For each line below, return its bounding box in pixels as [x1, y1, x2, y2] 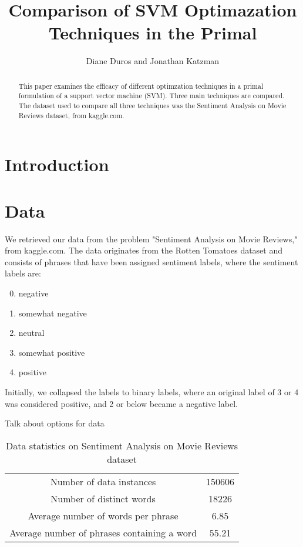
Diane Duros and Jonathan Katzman [86, 55, 220, 67]
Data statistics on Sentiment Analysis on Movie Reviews [5, 438, 238, 452]
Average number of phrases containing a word [9, 525, 197, 539]
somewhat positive [18, 346, 85, 358]
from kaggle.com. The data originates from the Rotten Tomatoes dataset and [5, 244, 283, 256]
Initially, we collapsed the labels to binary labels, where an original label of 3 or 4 [5, 385, 299, 398]
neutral [18, 326, 45, 339]
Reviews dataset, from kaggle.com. [18, 110, 124, 120]
